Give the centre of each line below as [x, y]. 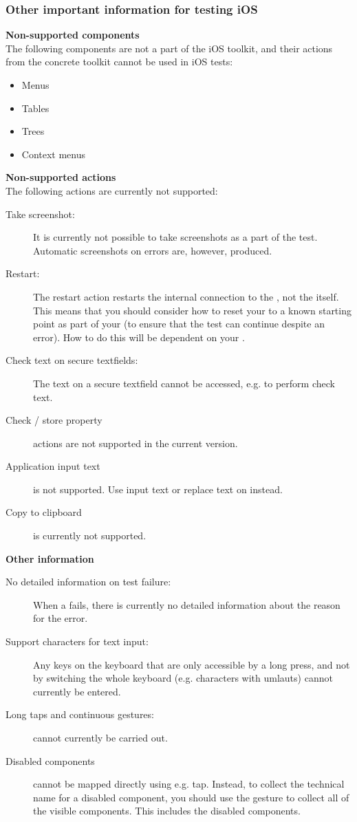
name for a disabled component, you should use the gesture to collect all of [191, 797]
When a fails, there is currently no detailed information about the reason [187, 604]
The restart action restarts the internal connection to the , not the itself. [186, 296]
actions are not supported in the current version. [136, 443]
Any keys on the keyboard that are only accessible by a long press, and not [192, 664]
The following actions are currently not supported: [112, 190]
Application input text [53, 466]
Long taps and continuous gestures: [80, 714]
